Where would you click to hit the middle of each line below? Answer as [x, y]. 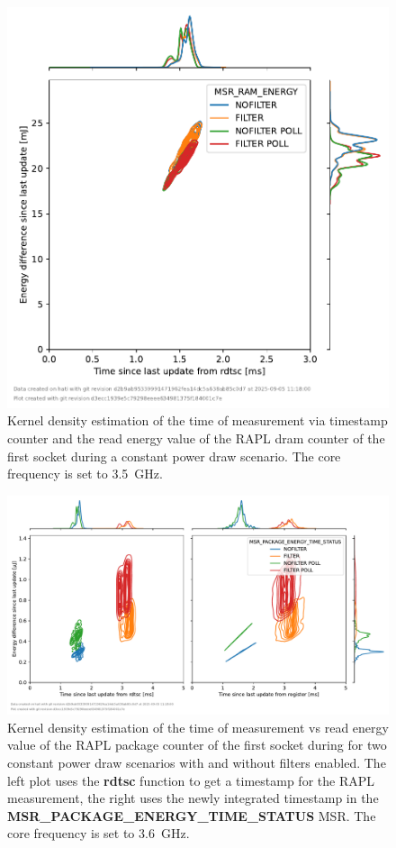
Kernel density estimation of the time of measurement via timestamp [198, 420]
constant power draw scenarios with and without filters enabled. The [197, 762]
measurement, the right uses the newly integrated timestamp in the [193, 798]
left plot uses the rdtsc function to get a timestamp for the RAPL [191, 780]
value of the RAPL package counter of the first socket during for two [197, 745]
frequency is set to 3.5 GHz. [85, 474]
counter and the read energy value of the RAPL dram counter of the [196, 438]
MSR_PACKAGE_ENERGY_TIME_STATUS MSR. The [192, 815]
